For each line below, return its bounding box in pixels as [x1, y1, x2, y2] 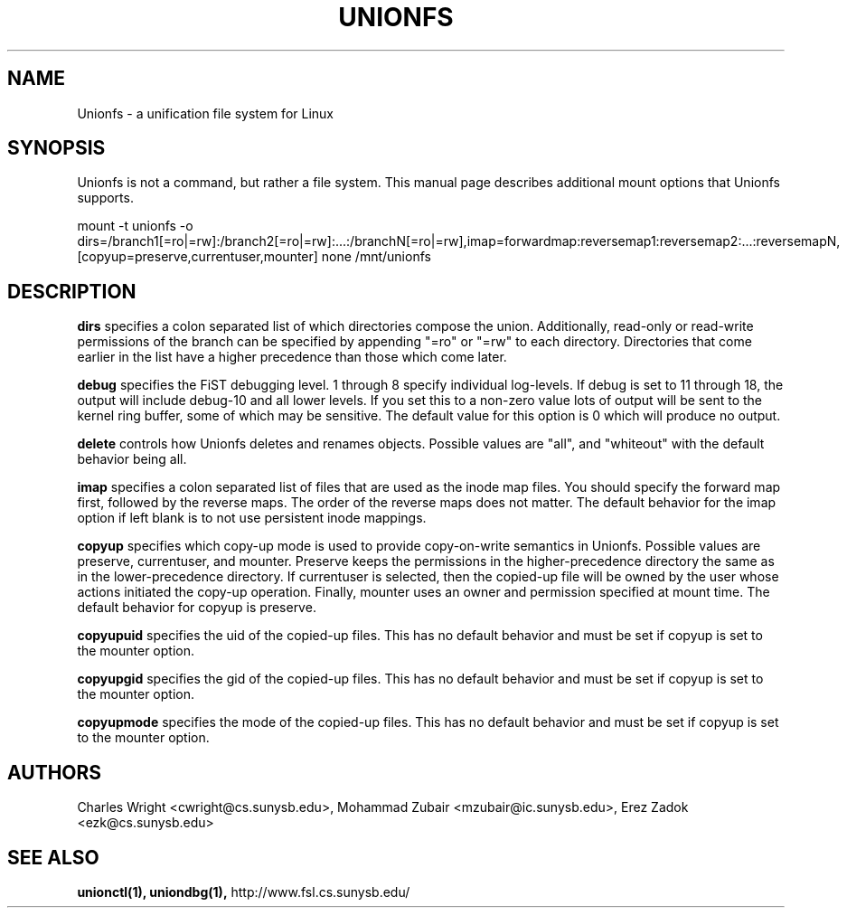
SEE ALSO [7, 845, 99, 869]
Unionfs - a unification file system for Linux [77, 105, 334, 121]
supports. [77, 190, 134, 206]
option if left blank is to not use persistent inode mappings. [77, 510, 427, 526]
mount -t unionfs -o [77, 218, 193, 234]
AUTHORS [7, 760, 102, 784]
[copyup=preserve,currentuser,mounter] [77, 249, 318, 265]
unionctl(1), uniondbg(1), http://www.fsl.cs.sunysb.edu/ [77, 883, 410, 900]
